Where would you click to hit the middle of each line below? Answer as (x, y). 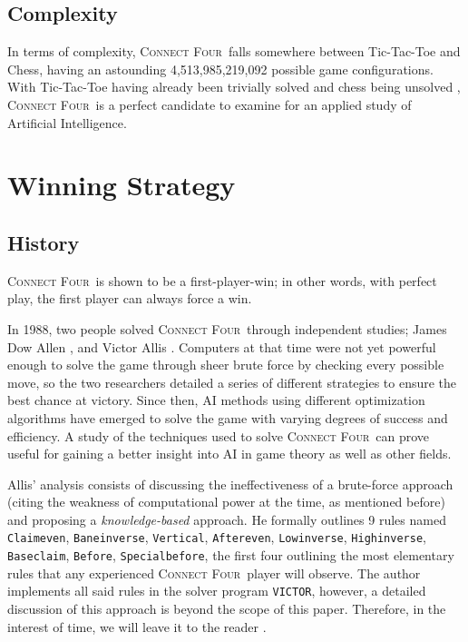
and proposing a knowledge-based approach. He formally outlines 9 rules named (227, 519)
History (44, 242)
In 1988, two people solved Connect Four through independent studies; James (227, 328)
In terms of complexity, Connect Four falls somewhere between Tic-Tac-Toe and (234, 51)
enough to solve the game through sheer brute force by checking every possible (226, 365)
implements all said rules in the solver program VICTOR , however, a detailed (217, 591)
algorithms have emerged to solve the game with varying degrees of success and (228, 417)
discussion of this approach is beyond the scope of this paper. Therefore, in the (227, 609)
